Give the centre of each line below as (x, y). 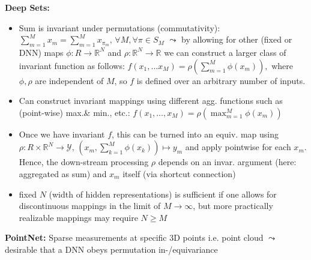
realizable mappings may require (78, 217)
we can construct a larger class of (225, 52)
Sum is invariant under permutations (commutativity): (119, 27)
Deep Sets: (27, 7)
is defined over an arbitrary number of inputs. (221, 80)
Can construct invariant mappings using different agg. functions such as (151, 101)
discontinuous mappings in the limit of (90, 206)
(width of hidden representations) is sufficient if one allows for (163, 194)
